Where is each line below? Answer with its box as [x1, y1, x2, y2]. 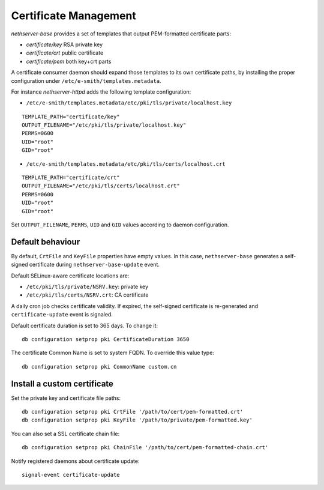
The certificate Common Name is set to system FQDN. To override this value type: [11, 349, 214, 357]
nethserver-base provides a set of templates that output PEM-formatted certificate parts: [11, 30, 232, 37]
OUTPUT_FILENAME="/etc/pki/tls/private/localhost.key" [22, 122, 187, 129]
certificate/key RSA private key [26, 41, 103, 48]
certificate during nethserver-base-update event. [29, 261, 160, 268]
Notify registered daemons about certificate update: [11, 457, 140, 465]
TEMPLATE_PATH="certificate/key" [22, 113, 120, 120]
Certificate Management [11, 9, 136, 22]
